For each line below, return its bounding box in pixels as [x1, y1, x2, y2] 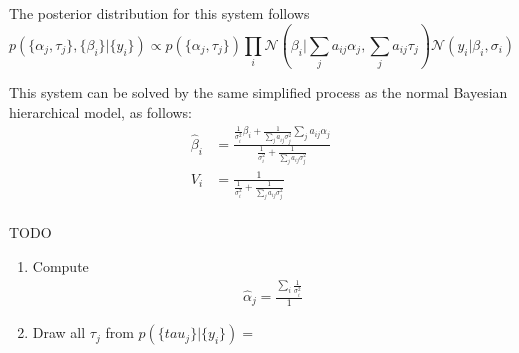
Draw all [32, 322, 86, 343]
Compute [32, 255, 89, 276]
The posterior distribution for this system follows [9, 3, 310, 23]
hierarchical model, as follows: [9, 101, 193, 122]
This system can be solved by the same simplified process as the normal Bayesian [9, 82, 508, 103]
